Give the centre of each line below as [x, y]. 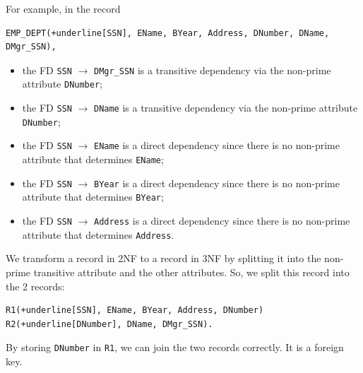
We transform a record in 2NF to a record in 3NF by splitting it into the [163, 258]
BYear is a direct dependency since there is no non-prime [216, 183]
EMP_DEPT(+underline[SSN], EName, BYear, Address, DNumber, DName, [168, 33]
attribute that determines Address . [98, 234]
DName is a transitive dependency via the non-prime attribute [226, 108]
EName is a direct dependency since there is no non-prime [216, 145]
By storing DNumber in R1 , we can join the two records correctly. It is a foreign [175, 347]
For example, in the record [63, 8]
